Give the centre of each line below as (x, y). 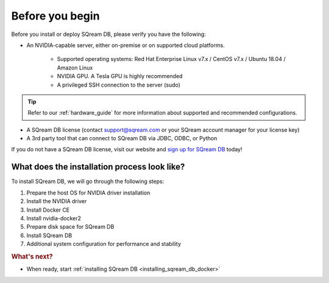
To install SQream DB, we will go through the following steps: (88, 181)
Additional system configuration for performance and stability (104, 244)
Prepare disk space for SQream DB (70, 227)
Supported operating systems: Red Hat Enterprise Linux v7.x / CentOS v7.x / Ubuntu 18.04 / (171, 59)
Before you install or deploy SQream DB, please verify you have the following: (109, 34)
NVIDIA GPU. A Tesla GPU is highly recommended (120, 76)
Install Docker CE (48, 210)
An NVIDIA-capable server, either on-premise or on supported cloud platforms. (126, 45)
